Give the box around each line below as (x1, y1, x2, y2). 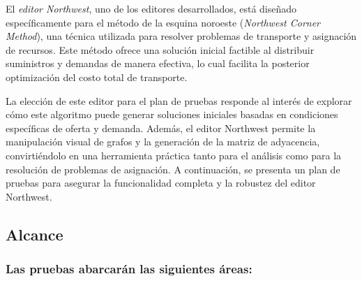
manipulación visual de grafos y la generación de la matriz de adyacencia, (6, 134, 320, 149)
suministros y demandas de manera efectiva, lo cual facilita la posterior (6, 56, 310, 71)
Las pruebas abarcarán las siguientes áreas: (6, 260, 252, 278)
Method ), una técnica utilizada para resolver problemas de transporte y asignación (6, 29, 357, 43)
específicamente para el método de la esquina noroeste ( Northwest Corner (6, 15, 321, 29)
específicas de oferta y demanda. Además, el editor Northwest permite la (6, 120, 316, 135)
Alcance (6, 223, 63, 245)
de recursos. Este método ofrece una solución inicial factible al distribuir (6, 42, 315, 57)
